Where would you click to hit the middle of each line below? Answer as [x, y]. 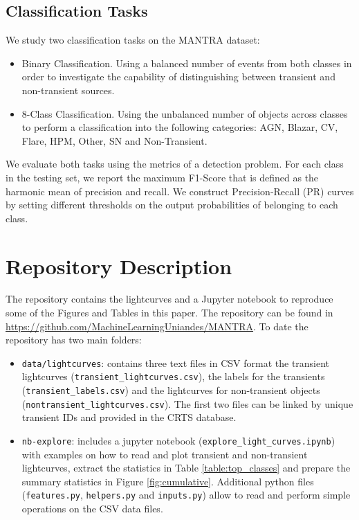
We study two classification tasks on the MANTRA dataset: [133, 40]
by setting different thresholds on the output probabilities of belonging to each [172, 205]
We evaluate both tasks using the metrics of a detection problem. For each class [175, 164]
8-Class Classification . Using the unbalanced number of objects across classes [185, 113]
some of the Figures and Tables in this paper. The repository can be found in [169, 313]
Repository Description [119, 266]
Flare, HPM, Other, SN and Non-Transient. [114, 140]
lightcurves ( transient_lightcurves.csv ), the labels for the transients [173, 376]
